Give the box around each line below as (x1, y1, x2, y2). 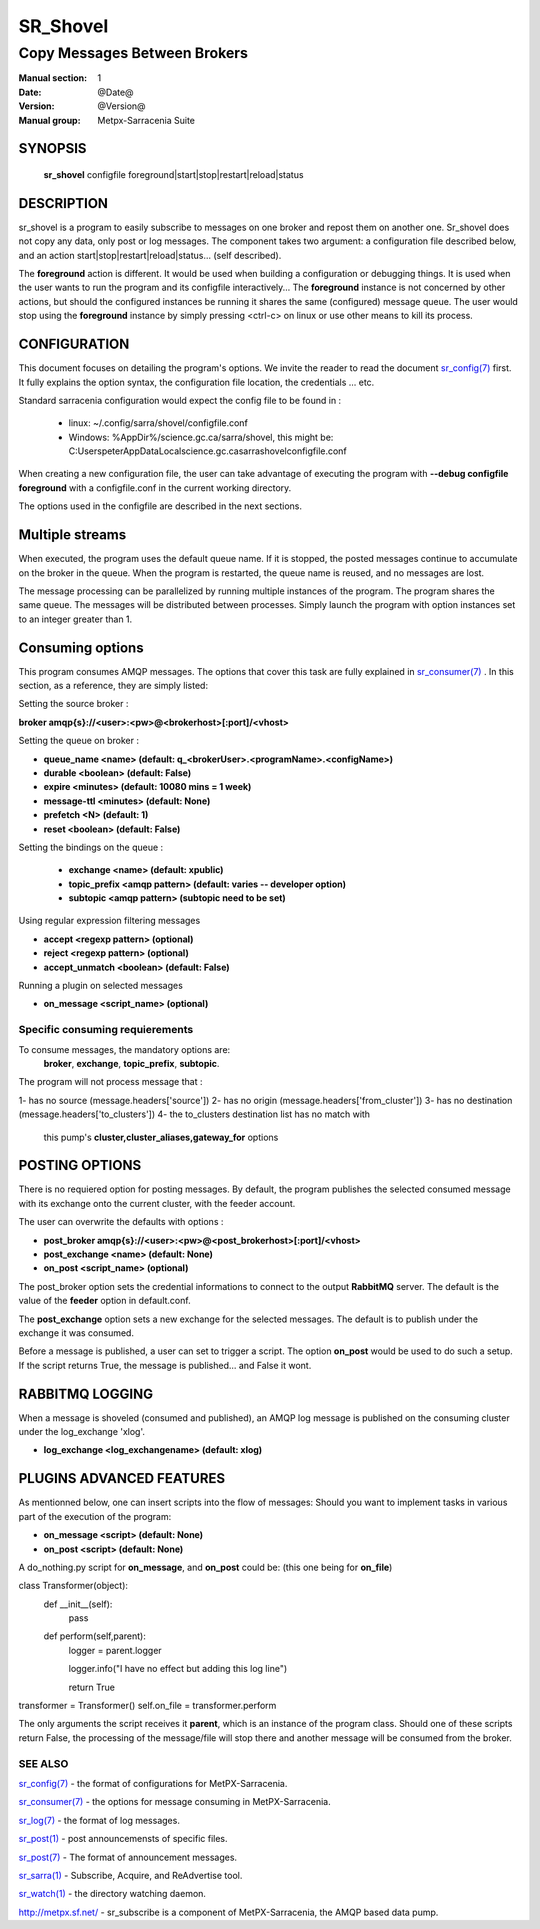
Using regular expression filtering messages (18, 915, 201, 927)
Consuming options (18, 639, 144, 656)
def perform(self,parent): (43, 1630, 147, 1642)
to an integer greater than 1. (18, 613, 133, 625)
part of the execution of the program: (18, 1510, 172, 1522)
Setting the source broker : (18, 698, 129, 710)
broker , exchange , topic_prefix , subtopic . (43, 1057, 220, 1069)
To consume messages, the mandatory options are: (18, 1043, 231, 1055)
